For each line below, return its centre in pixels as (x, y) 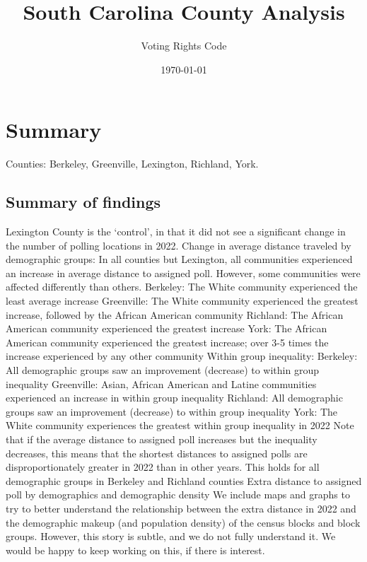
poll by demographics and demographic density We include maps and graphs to (178, 494)
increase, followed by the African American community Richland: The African (175, 314)
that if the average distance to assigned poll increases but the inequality (162, 439)
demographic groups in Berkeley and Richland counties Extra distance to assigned (184, 480)
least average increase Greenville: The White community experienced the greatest (182, 301)
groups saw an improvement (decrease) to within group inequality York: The (172, 411)
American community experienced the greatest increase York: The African (167, 328)
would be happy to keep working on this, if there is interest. (135, 550)
